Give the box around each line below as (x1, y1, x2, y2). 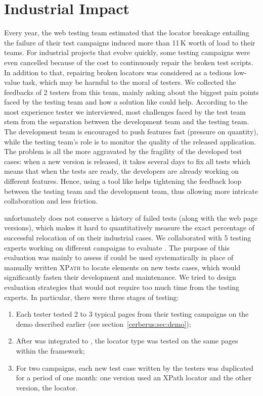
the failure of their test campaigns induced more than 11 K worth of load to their (4, 37, 255, 47)
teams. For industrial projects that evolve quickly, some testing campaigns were (4, 47, 250, 58)
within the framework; (16, 345, 85, 356)
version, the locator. (16, 382, 78, 392)
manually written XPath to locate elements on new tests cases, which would (4, 262, 241, 272)
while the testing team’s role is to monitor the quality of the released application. (4, 136, 256, 146)
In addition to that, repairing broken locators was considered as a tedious (4, 67, 232, 77)
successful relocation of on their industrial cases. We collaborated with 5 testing (4, 232, 251, 242)
